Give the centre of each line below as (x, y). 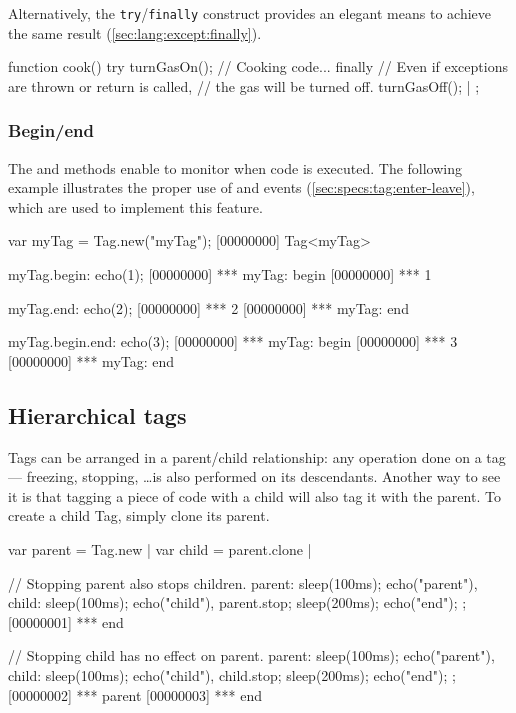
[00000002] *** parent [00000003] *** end (135, 694)
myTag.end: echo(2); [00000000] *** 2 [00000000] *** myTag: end (208, 307)
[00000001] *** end (66, 621)
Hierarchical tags (97, 414)
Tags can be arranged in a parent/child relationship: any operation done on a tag (257, 456)
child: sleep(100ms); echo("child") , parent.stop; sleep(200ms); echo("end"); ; (237, 602)
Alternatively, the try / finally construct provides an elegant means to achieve (249, 13)
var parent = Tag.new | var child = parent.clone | (160, 548)
